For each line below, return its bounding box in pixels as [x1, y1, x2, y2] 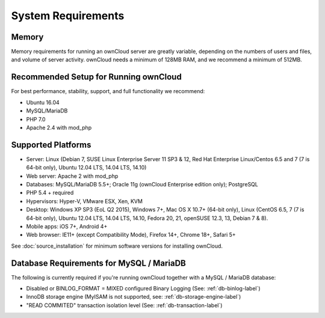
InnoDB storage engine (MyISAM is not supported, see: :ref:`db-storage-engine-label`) [26, 293, 241, 301]
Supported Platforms [11, 139, 91, 150]
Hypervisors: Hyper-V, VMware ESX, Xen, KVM [26, 197, 143, 204]
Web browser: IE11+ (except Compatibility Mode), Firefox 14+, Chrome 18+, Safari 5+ [26, 231, 236, 239]
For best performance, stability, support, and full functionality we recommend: [11, 88, 205, 95]
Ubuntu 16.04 [26, 99, 60, 106]
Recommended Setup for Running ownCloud [11, 72, 182, 82]
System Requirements [11, 9, 125, 22]
